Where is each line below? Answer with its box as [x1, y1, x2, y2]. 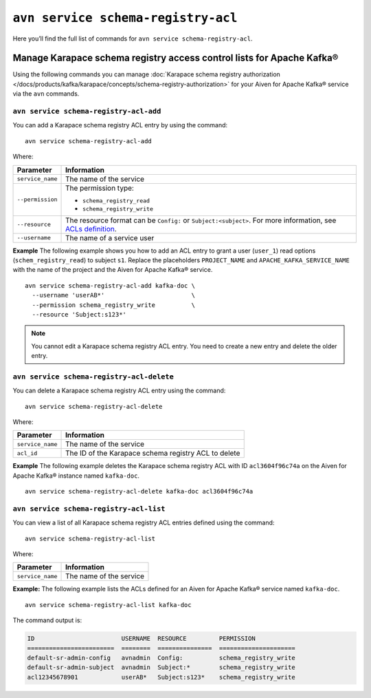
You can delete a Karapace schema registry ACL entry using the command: [12, 386, 226, 395]
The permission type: [65, 183, 134, 193]
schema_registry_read [82, 197, 150, 204]
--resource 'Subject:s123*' [32, 310, 127, 318]
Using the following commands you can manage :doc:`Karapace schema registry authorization [12, 70, 281, 78]
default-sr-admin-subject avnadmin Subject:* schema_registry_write [27, 664, 295, 671]
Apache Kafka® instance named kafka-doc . [12, 472, 140, 480]
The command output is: [12, 616, 82, 624]
